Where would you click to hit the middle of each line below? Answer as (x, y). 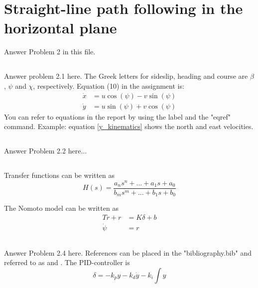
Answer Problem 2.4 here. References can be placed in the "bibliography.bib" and (128, 252)
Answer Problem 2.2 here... (46, 151)
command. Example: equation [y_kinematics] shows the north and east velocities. (129, 126)
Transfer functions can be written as (60, 175)
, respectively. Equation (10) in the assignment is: (109, 85)
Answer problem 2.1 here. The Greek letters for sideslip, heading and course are (126, 76)
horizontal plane (61, 28)
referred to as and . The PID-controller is (67, 262)
